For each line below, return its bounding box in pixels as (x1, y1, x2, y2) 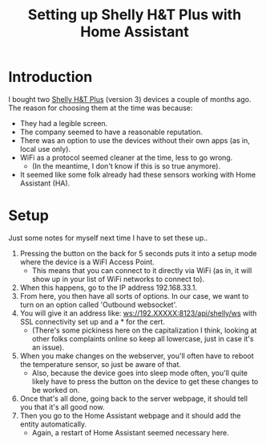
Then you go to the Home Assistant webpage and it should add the (19, 410, 241, 420)
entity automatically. (19, 419, 87, 429)
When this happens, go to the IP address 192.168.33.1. (19, 283, 198, 292)
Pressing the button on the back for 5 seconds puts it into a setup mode (19, 248, 257, 258)
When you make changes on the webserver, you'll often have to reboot (19, 351, 254, 361)
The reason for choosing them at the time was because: (8, 103, 193, 112)
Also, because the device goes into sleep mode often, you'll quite (31, 368, 248, 378)
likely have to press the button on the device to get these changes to (31, 376, 259, 386)
